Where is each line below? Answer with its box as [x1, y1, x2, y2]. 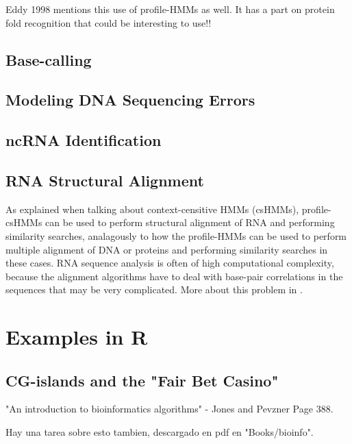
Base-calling [5, 49, 92, 70]
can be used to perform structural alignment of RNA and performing [45, 215, 335, 230]
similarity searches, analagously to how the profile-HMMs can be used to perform [5, 228, 347, 243]
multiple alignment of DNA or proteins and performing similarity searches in [5, 242, 328, 256]
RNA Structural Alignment [5, 169, 204, 190]
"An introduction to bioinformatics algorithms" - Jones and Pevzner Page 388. [5, 402, 334, 416]
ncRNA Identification [5, 129, 162, 151]
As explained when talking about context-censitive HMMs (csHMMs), [5, 201, 299, 216]
